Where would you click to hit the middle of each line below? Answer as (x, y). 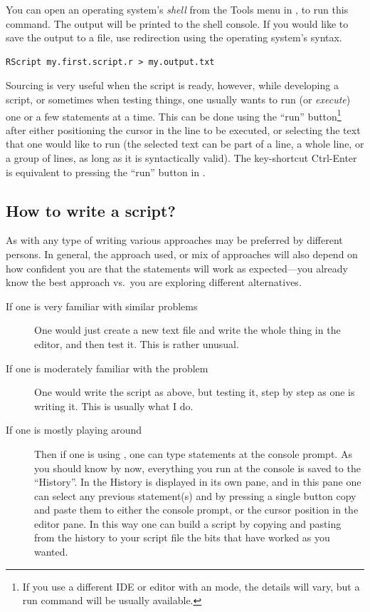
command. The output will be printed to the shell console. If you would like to (177, 23)
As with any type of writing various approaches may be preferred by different (174, 240)
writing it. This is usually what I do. (114, 406)
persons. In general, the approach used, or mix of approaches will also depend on (182, 254)
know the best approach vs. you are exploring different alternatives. (154, 282)
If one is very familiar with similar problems (102, 306)
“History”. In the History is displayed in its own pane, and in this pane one (198, 482)
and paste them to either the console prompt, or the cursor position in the (196, 510)
